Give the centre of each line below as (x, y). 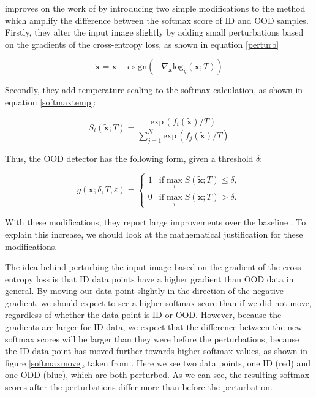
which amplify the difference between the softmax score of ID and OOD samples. (157, 20)
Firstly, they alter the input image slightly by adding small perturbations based (154, 32)
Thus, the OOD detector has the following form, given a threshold (129, 158)
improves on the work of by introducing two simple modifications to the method (155, 8)
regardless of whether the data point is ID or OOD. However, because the (143, 315)
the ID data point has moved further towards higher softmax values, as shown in (156, 351)
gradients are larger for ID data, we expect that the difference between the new (154, 327)
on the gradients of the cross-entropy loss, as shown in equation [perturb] (142, 44)
